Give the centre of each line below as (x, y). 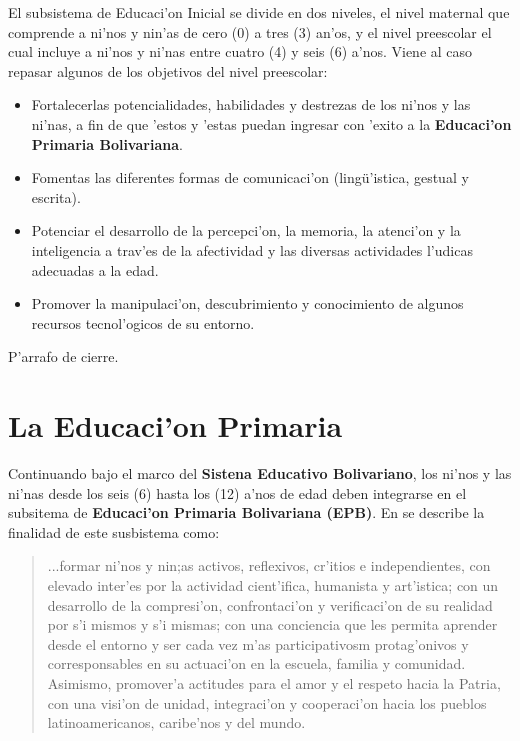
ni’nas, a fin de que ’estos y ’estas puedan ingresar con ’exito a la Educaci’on (271, 123)
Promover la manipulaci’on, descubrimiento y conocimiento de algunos (247, 303)
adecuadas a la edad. (95, 269)
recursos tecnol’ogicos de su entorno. (143, 322)
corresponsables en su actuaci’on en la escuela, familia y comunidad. (256, 663)
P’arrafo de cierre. (63, 356)
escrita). (56, 196)
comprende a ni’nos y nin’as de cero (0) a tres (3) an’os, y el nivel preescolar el (250, 31)
